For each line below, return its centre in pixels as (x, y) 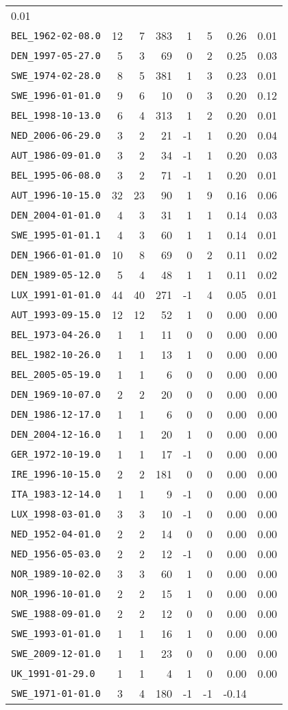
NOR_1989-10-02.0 (56, 574)
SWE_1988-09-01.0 (56, 613)
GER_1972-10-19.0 (56, 454)
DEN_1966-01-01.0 (56, 255)
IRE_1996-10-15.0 (56, 474)
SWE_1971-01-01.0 (56, 693)
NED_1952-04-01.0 (56, 534)
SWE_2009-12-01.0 (56, 653)
